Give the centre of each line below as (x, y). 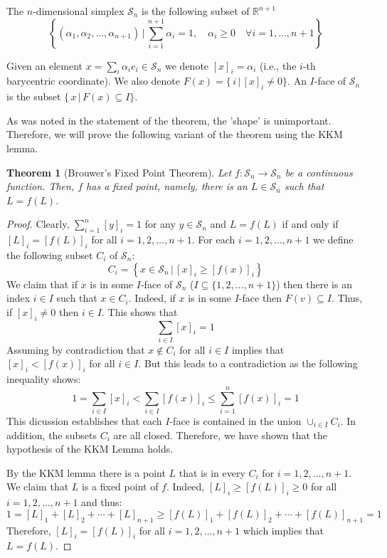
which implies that (283, 530)
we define (333, 239)
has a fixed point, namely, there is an (167, 186)
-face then (260, 298)
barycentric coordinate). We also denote (94, 81)
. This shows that (140, 311)
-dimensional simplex (79, 11)
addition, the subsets (52, 435)
